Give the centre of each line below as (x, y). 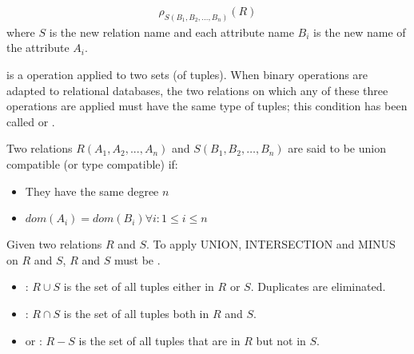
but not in (281, 340)
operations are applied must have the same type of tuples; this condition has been (207, 106)
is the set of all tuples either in (139, 286)
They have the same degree (92, 191)
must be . (137, 259)
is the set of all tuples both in (136, 314)
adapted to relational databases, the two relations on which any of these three (197, 90)
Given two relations (54, 244)
